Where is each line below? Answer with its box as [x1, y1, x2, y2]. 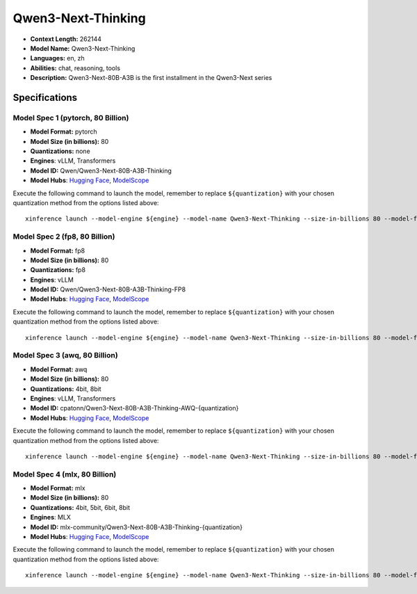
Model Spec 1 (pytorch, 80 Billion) [13, 113, 129, 122]
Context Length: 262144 [30, 35, 102, 43]
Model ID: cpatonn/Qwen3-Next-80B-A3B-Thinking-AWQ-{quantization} [30, 404, 239, 412]
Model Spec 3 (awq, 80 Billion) [13, 351, 118, 360]
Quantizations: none [30, 147, 90, 156]
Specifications [13, 91, 78, 104]
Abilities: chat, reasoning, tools [30, 63, 121, 72]
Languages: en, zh [30, 54, 85, 63]
